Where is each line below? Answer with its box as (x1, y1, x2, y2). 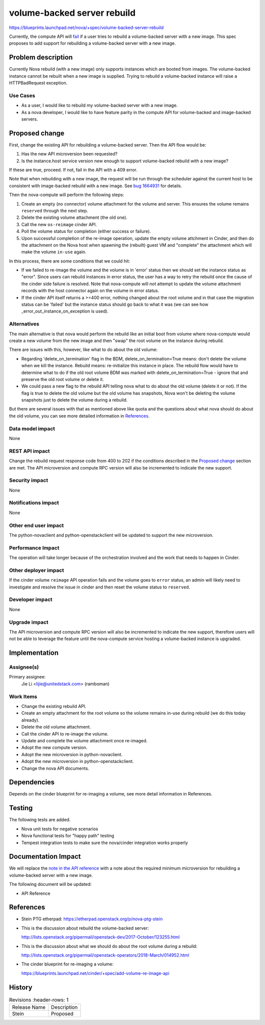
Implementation (9, 649, 59, 657)
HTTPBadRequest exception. (9, 80, 68, 86)
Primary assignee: (9, 674, 46, 680)
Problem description (9, 53, 73, 61)
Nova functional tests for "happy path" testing (21, 833, 115, 839)
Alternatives (9, 321, 39, 327)
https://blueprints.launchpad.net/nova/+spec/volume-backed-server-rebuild (9, 25, 164, 30)
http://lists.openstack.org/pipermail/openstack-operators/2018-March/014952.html (21, 952, 189, 958)
